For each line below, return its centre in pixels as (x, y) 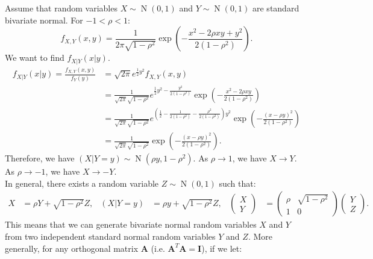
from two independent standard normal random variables (110, 236)
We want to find (35, 58)
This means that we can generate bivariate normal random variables (131, 224)
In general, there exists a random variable (82, 183)
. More (260, 236)
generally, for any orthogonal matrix (72, 248)
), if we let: (222, 248)
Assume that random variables (61, 8)
